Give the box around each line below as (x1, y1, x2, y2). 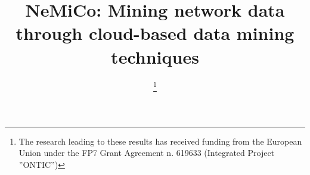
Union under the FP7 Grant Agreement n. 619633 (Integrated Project (18, 146, 275, 159)
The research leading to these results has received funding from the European (18, 135, 302, 147)
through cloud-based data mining (15, 21, 294, 45)
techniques (111, 44, 199, 68)
